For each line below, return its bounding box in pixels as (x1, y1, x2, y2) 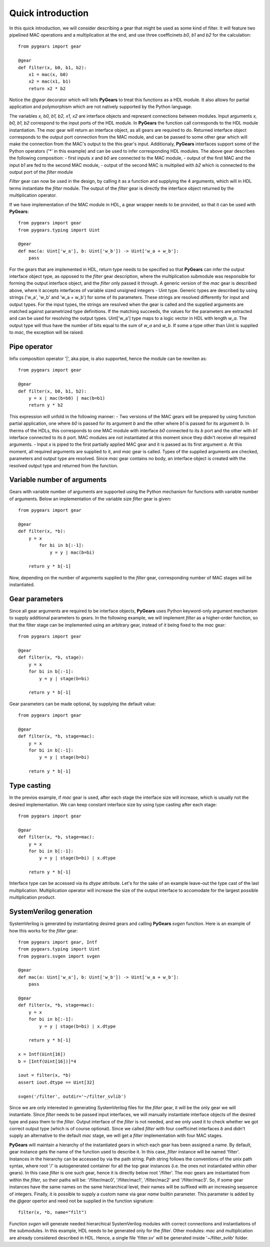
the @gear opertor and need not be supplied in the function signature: (9, 1197, 154, 1204)
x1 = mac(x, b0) (28, 72, 68, 77)
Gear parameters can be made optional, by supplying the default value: (9, 701, 156, 707)
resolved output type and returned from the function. (9, 462, 118, 468)
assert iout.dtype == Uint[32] (18, 1079, 95, 1085)
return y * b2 (28, 402, 63, 408)
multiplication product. (9, 894, 56, 900)
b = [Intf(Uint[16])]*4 (18, 1058, 76, 1064)
